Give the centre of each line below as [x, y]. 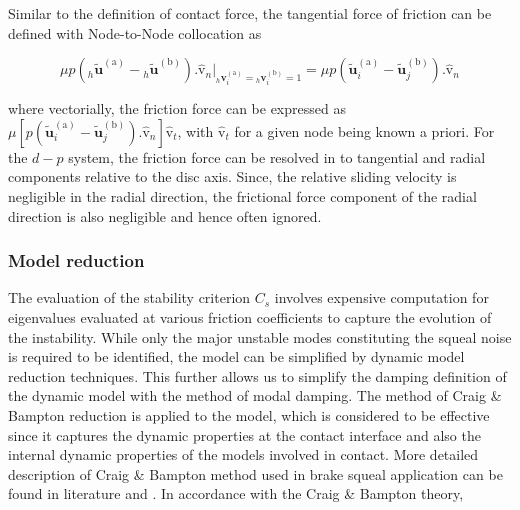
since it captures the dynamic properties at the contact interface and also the [244, 434]
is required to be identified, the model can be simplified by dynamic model [236, 356]
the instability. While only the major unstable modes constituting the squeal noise [260, 336]
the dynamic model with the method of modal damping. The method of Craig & [255, 395]
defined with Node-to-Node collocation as [135, 32]
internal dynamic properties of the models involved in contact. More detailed [243, 454]
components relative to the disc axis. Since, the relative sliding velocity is [232, 176]
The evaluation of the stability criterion [129, 297]
